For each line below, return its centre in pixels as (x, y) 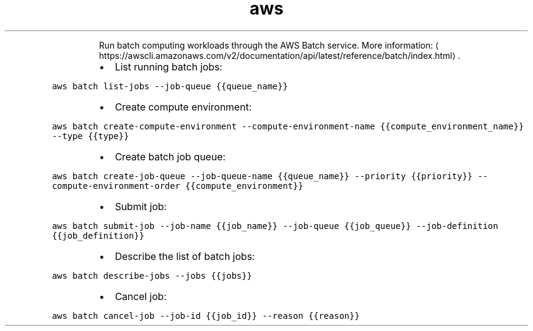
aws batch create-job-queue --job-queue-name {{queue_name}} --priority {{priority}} (262, 176)
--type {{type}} (90, 136)
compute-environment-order (116, 186)
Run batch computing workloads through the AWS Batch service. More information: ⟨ (269, 45)
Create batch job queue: (170, 156)
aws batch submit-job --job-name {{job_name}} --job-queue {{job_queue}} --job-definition (275, 226)
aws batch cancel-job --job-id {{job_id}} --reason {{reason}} (206, 316)
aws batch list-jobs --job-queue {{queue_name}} (170, 86)
